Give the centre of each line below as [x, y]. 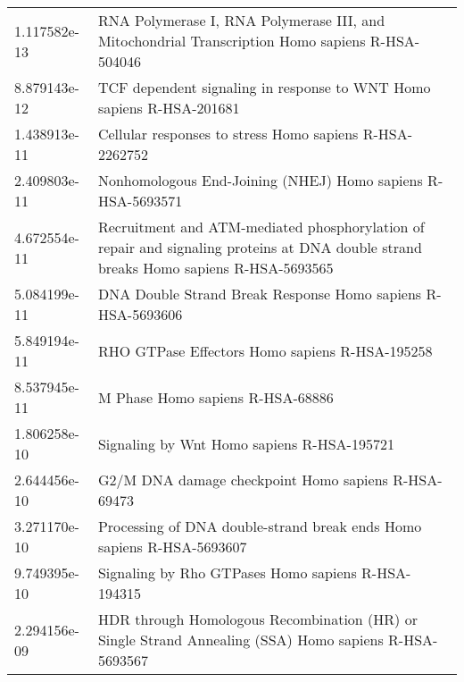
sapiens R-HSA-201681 [169, 108]
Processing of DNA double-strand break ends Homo [260, 526]
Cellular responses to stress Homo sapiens [228, 134]
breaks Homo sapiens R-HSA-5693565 [215, 268]
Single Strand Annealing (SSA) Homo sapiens [240, 640]
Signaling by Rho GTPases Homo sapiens [227, 573]
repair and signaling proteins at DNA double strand [260, 247]
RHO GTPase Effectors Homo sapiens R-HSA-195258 [265, 350]
